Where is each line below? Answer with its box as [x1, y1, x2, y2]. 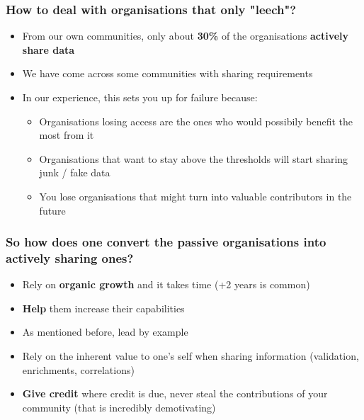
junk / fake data [39, 165, 110, 180]
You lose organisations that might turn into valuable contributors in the [39, 188, 352, 203]
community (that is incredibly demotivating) [22, 399, 216, 414]
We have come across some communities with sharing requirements [22, 66, 313, 81]
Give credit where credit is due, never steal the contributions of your [22, 386, 328, 401]
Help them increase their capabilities [22, 300, 185, 315]
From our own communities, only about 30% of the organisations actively [22, 28, 349, 43]
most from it [39, 127, 94, 142]
